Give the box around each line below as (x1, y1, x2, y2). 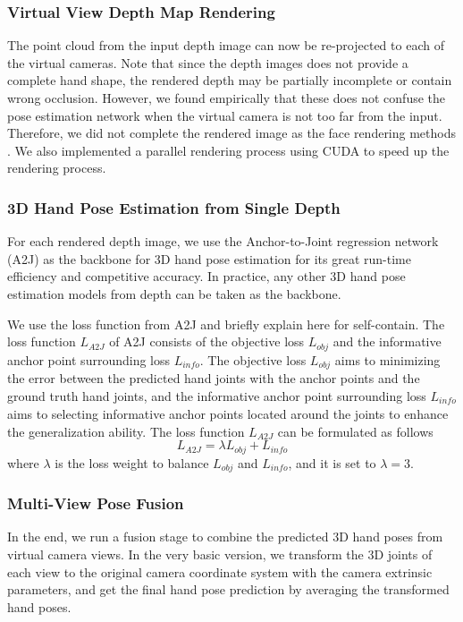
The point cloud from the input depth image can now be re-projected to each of (7, 36, 444, 55)
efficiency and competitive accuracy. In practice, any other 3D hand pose (7, 267, 406, 285)
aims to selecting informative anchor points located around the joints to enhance (7, 405, 449, 423)
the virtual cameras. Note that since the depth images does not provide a (7, 53, 408, 72)
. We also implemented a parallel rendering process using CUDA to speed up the (7, 141, 450, 159)
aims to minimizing (334, 350, 441, 369)
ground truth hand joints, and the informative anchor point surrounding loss (7, 386, 426, 405)
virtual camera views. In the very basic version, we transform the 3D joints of (7, 545, 433, 564)
